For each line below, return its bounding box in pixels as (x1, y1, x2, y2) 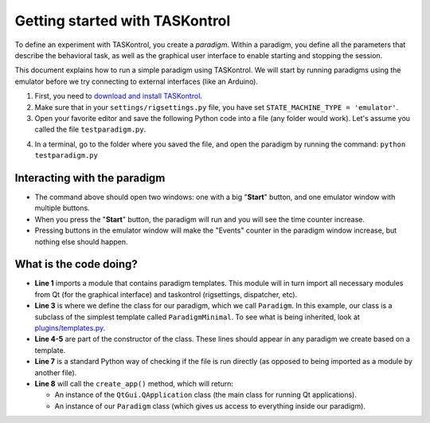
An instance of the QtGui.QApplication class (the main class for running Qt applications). (54, 390, 358, 400)
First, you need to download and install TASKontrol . (34, 92, 203, 101)
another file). (34, 367, 77, 378)
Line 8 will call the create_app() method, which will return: (34, 378, 234, 388)
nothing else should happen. (34, 237, 128, 246)
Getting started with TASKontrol (14, 12, 231, 29)
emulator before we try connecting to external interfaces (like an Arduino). (14, 76, 259, 86)
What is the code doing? (14, 257, 139, 271)
